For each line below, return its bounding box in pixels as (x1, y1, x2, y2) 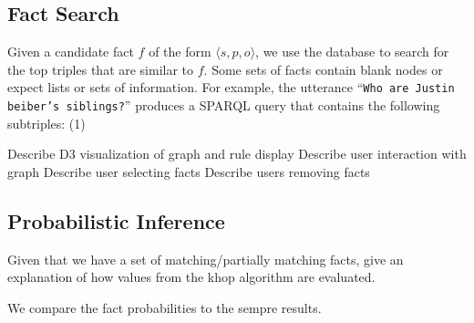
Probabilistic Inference (7, 206, 225, 234)
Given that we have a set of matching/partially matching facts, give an (7, 249, 404, 268)
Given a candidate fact (7, 42, 134, 61)
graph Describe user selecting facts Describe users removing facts (7, 161, 370, 181)
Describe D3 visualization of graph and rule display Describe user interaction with (7, 144, 467, 163)
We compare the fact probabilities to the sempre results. (7, 297, 322, 317)
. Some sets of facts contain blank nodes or (203, 59, 443, 78)
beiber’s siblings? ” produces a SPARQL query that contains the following (7, 96, 440, 115)
